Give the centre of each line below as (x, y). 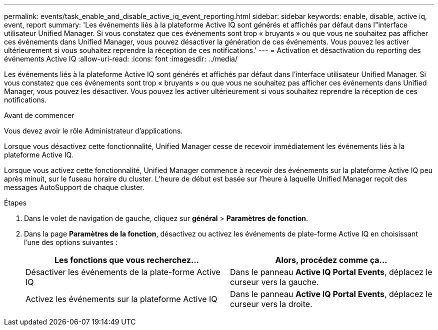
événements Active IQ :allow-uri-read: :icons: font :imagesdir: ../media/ (121, 59)
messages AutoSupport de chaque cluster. (74, 187)
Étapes (15, 203)
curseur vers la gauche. (274, 282)
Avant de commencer (39, 115)
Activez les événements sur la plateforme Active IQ (121, 299)
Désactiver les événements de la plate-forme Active (123, 272)
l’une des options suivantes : (71, 242)
